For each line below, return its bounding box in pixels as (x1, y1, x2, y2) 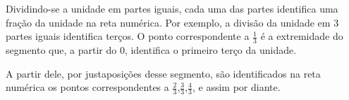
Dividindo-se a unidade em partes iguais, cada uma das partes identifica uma (6, 1, 338, 15)
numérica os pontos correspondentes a (6, 80, 169, 94)
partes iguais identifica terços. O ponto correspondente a (6, 29, 250, 43)
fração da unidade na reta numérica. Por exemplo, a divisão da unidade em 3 (6, 15, 339, 29)
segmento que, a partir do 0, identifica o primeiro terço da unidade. (6, 43, 297, 57)
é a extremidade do (260, 29, 343, 43)
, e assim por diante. (192, 80, 281, 94)
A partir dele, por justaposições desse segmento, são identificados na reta (6, 66, 321, 80)
